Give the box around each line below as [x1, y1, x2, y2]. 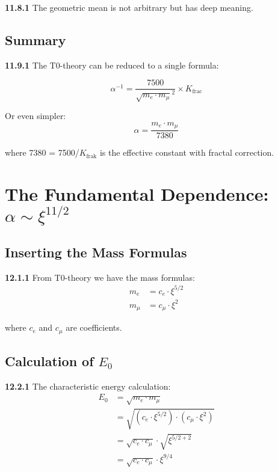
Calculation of [5, 352, 94, 370]
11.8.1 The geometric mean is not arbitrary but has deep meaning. [5, 1, 253, 13]
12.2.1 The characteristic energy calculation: [5, 379, 171, 392]
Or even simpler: [5, 109, 66, 122]
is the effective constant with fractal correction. [99, 146, 274, 159]
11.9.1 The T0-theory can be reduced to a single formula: [5, 58, 219, 71]
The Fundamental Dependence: [5, 182, 269, 206]
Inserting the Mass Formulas [5, 242, 187, 261]
